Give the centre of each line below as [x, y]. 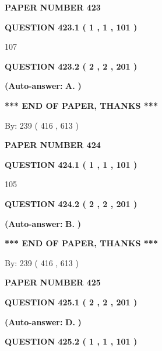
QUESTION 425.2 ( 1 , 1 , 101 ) [71, 341]
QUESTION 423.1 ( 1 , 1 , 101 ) [71, 27]
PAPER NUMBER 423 [53, 7]
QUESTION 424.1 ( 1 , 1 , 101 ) [71, 164]
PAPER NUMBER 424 [53, 145]
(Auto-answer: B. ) [43, 223]
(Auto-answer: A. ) [43, 86]
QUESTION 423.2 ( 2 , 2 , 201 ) [71, 66]
